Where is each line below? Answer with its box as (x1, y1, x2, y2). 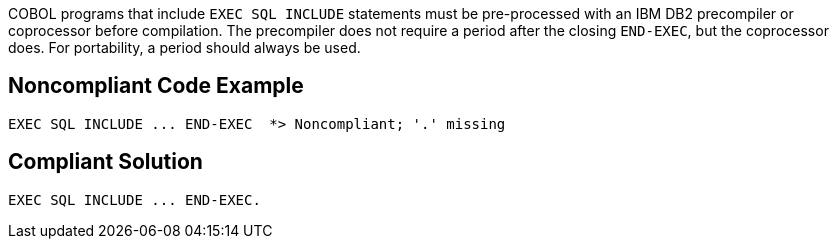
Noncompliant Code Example (8, 73, 304, 99)
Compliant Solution (8, 149, 203, 175)
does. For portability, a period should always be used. (8, 39, 361, 56)
